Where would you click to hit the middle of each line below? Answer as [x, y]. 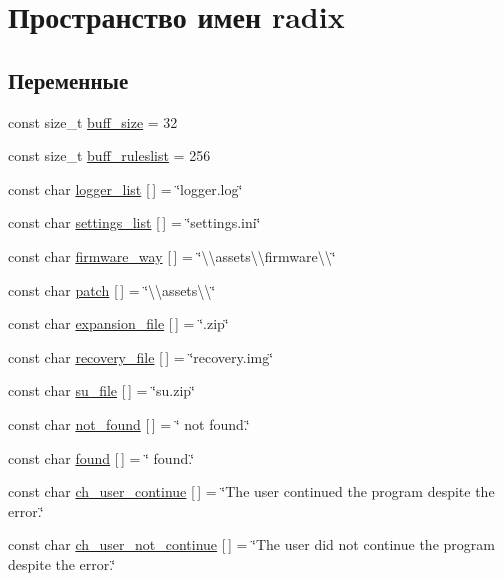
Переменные [68, 79]
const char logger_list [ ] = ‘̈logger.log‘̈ [125, 188]
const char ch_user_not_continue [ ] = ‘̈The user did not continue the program [251, 544]
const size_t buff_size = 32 [93, 121]
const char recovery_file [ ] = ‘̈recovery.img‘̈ [141, 356]
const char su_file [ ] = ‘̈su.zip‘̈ [101, 390]
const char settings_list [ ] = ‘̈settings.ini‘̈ [134, 222]
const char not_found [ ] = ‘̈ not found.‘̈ [129, 423]
